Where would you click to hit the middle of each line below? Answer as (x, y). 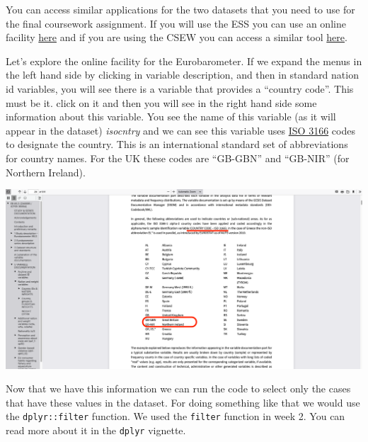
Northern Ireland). (46, 172)
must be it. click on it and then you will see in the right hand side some (161, 102)
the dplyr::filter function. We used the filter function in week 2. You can (176, 416)
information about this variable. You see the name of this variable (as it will (171, 117)
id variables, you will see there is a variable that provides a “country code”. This (180, 88)
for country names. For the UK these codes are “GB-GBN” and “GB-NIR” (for (178, 158)
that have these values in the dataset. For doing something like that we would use (183, 402)
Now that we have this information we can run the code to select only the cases (178, 389)
